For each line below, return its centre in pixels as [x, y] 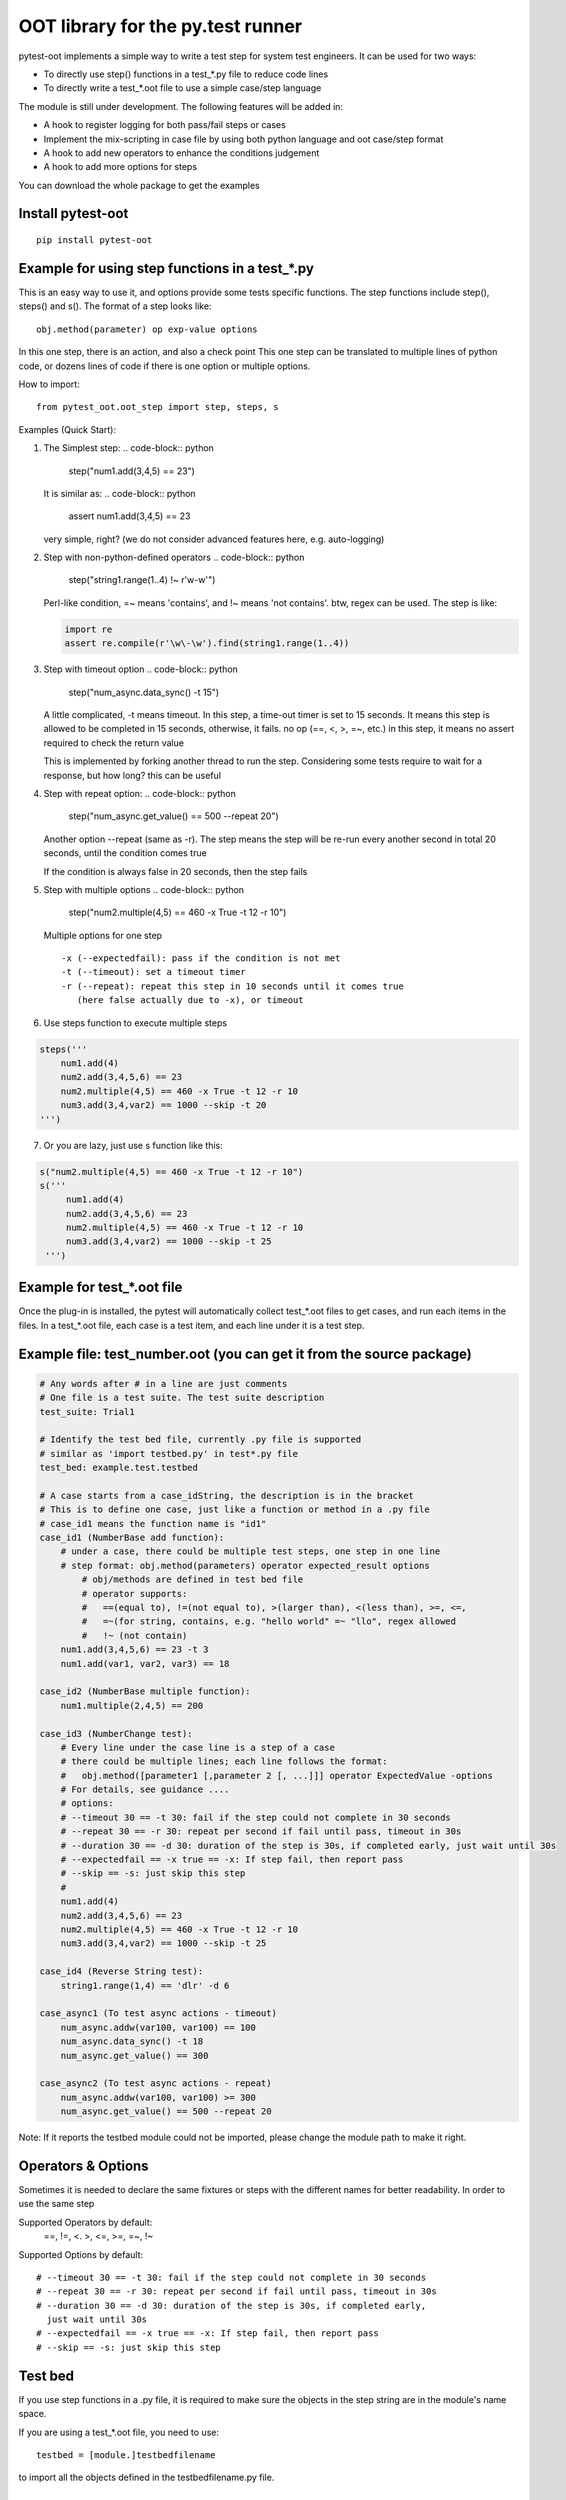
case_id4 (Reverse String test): [121, 1971]
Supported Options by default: [81, 2254]
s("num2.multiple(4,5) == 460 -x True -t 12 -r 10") [171, 1171]
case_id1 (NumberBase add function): [132, 1538]
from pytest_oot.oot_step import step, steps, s [157, 407]
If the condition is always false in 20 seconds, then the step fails [175, 871]
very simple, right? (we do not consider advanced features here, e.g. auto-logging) [214, 539]
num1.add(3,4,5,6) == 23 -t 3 [134, 1649]
